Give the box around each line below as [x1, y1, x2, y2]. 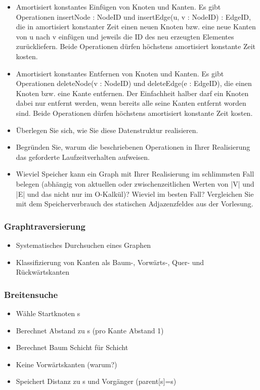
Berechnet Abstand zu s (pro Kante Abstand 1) [16, 325, 164, 335]
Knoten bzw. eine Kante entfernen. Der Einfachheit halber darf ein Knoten [16, 88, 249, 98]
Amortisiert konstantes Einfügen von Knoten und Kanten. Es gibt [16, 2, 221, 12]
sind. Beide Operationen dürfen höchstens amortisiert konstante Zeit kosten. [16, 107, 253, 118]
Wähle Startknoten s [16, 308, 80, 318]
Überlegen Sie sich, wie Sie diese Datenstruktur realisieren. [16, 124, 198, 135]
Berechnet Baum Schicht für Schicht [16, 342, 128, 353]
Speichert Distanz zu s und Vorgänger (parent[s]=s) [16, 376, 177, 386]
